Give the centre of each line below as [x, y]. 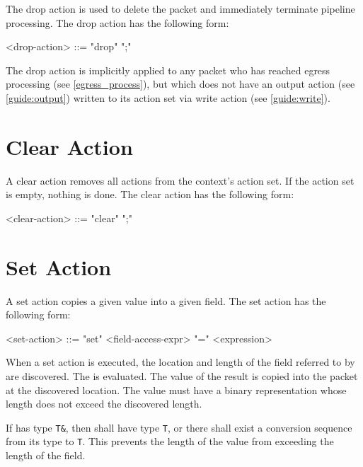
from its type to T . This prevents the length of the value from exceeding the [170, 441]
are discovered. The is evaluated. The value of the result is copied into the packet [182, 375]
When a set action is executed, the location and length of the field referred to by [180, 362]
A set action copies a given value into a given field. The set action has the [166, 300]
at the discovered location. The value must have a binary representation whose [176, 390]
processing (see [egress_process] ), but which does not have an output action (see [180, 84]
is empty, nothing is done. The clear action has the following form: [150, 194]
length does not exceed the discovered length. [104, 404]
